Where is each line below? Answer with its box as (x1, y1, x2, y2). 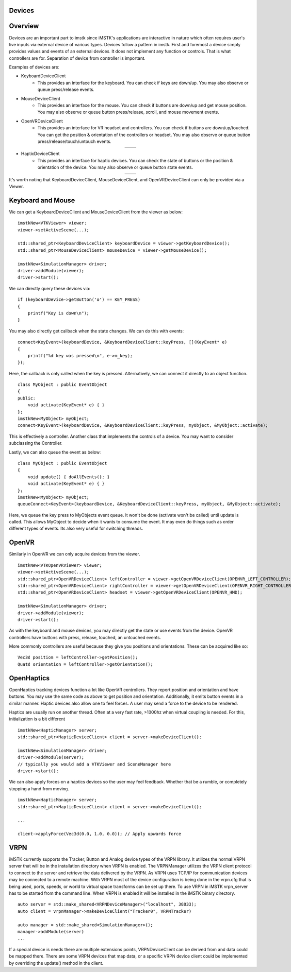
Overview (9, 22, 39, 30)
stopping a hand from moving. (9, 785, 69, 792)
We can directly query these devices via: (9, 285, 91, 291)
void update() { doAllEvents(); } (27, 474, 110, 480)
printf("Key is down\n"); (27, 310, 90, 316)
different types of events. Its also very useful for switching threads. (9, 525, 143, 532)
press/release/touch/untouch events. (37, 139, 112, 144)
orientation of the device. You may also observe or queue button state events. (37, 164, 194, 170)
